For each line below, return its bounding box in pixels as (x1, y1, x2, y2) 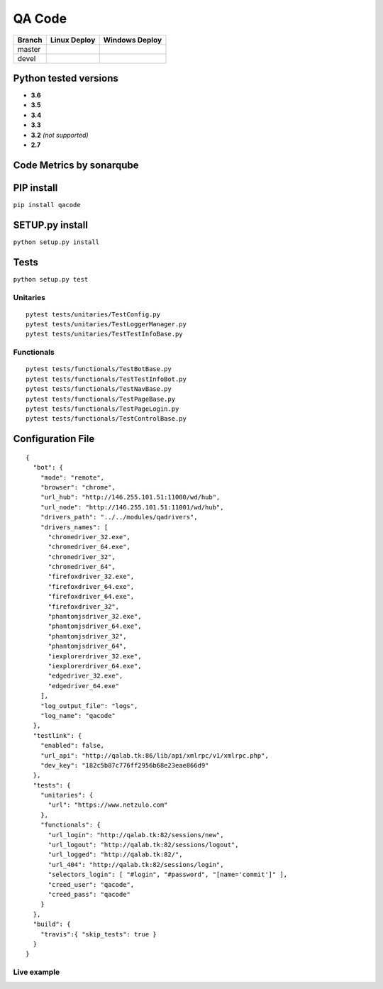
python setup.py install (13, 238, 99, 246)
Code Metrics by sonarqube (13, 159, 139, 171)
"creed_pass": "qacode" (48, 890, 131, 898)
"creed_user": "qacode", (48, 880, 135, 888)
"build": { (33, 920, 71, 929)
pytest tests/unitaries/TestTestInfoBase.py (26, 330, 184, 338)
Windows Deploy (103, 35, 162, 45)
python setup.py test (13, 275, 89, 283)
